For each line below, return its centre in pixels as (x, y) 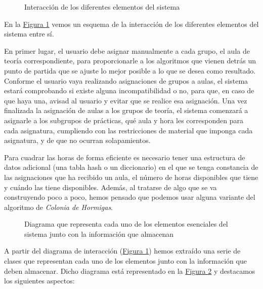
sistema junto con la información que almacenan (99, 233)
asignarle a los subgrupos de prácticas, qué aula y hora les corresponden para (124, 120)
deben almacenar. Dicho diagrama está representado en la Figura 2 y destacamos (130, 270)
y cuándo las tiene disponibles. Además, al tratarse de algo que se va (111, 187)
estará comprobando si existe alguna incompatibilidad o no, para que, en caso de (129, 91)
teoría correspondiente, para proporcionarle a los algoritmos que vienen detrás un (130, 61)
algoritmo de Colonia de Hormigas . (59, 207)
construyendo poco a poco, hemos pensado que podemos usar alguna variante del (130, 197)
